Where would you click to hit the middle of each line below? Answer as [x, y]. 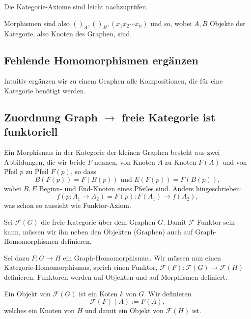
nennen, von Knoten [125, 161]
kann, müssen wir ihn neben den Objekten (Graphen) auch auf [98, 231]
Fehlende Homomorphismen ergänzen [101, 60]
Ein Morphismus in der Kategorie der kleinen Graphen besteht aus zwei [112, 152]
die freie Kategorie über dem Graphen [98, 221]
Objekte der [228, 23]
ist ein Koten [98, 293]
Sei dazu [17, 257]
